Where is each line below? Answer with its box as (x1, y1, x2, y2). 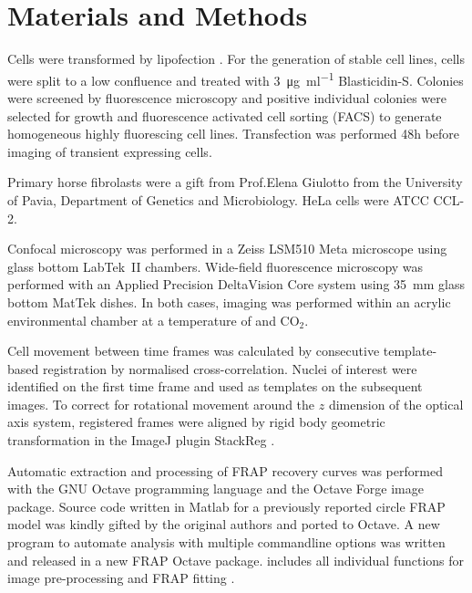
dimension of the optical (328, 394, 464, 413)
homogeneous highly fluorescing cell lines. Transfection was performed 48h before (7, 124, 460, 143)
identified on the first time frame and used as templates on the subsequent (7, 377, 423, 396)
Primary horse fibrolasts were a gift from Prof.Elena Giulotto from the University (7, 172, 463, 192)
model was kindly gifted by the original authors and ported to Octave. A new (7, 515, 440, 534)
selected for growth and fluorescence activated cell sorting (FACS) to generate (7, 106, 442, 125)
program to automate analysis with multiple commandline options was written (7, 533, 446, 552)
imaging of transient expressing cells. (7, 141, 212, 161)
